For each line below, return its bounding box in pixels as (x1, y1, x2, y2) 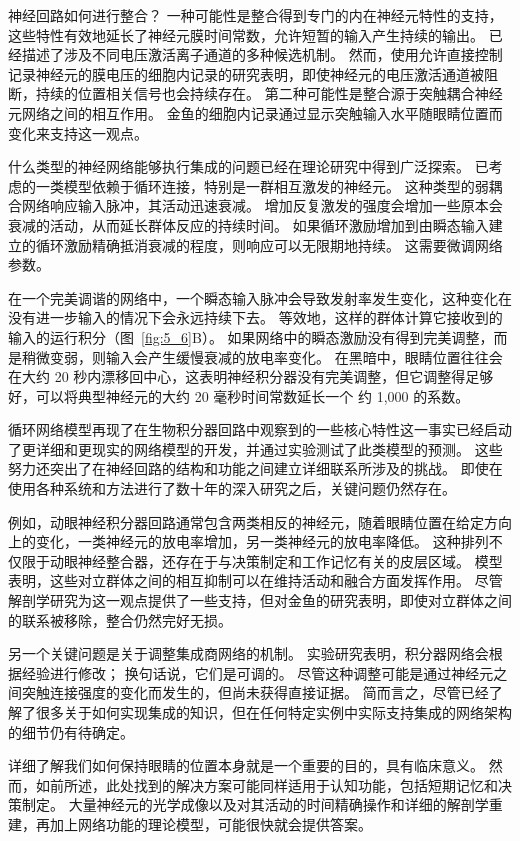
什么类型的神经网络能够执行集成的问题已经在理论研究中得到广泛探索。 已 (8, 156, 489, 177)
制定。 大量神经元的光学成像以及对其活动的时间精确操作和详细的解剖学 (21, 794, 489, 815)
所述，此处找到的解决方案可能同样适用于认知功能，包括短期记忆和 (63, 774, 498, 795)
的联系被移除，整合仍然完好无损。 (8, 609, 232, 630)
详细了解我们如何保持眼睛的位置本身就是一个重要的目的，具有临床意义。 (8, 755, 484, 776)
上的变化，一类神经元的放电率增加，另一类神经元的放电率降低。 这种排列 (8, 531, 489, 552)
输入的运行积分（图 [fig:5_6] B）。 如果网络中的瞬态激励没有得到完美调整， (8, 326, 494, 347)
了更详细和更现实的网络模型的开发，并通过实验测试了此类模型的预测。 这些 (8, 438, 503, 459)
